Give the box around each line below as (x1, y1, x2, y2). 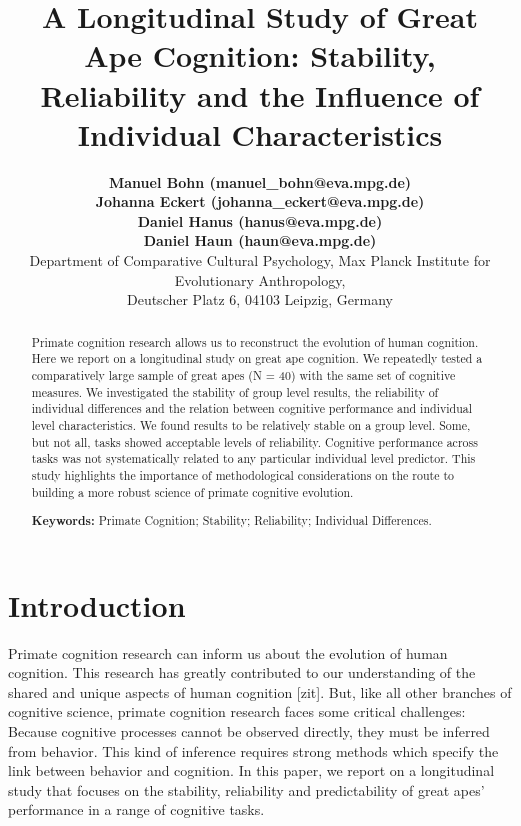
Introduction (8, 584, 186, 625)
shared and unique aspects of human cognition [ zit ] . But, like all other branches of (8, 681, 512, 702)
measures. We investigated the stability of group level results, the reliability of (31, 383, 439, 400)
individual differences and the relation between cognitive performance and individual (31, 400, 473, 417)
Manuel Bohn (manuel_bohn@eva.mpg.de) (108, 171, 412, 192)
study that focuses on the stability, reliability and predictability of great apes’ (8, 779, 485, 800)
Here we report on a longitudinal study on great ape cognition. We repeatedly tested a (31, 350, 483, 367)
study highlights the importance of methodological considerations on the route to (31, 466, 454, 483)
